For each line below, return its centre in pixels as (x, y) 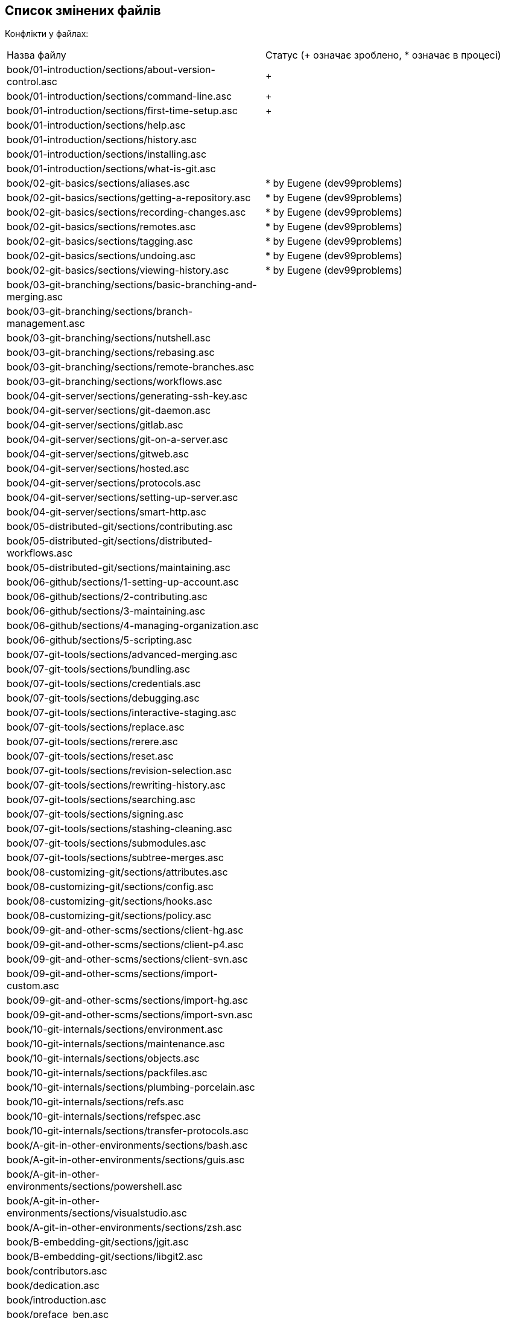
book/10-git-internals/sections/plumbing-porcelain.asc (131, 1087)
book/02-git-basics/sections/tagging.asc (100, 241)
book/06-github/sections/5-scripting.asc (100, 640)
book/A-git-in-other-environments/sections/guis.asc (126, 1160)
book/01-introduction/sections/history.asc (102, 140)
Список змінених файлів (83, 11)
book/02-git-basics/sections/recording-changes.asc (126, 212)
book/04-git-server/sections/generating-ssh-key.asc (127, 396)
